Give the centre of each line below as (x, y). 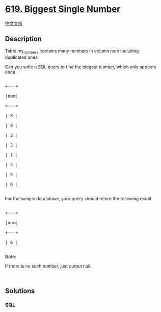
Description (23, 39)
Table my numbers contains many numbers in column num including (72, 51)
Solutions (20, 291)
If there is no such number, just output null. (48, 266)
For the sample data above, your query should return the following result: (79, 198)
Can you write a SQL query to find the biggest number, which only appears (81, 67)
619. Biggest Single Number (63, 9)
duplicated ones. (22, 57)
